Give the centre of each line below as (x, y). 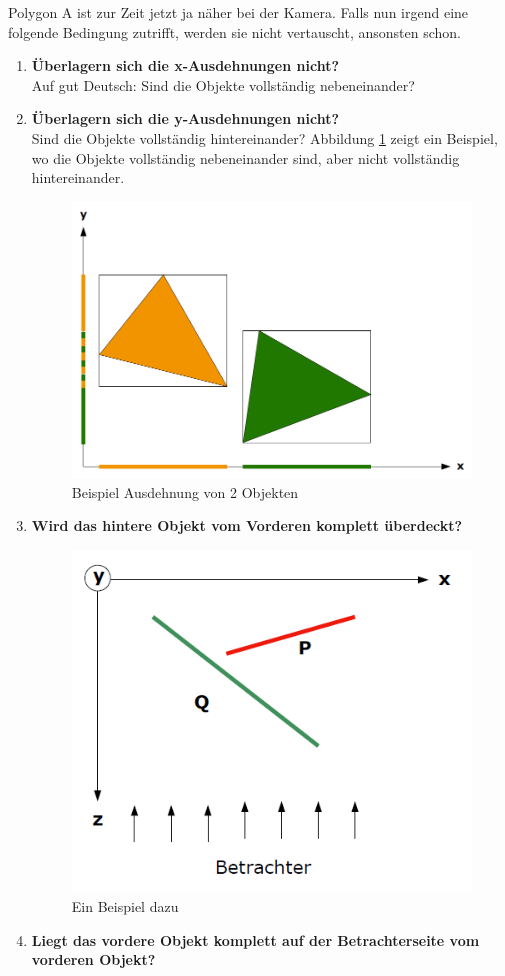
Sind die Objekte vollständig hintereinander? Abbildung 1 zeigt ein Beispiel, (264, 137)
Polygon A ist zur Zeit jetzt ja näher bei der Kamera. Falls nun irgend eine (238, 12)
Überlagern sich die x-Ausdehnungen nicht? (185, 65)
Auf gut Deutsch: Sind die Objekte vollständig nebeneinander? (223, 84)
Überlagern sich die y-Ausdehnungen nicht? (185, 118)
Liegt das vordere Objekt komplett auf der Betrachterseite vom (255, 939)
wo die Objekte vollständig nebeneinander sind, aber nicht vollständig (245, 157)
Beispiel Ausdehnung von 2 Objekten (185, 491)
